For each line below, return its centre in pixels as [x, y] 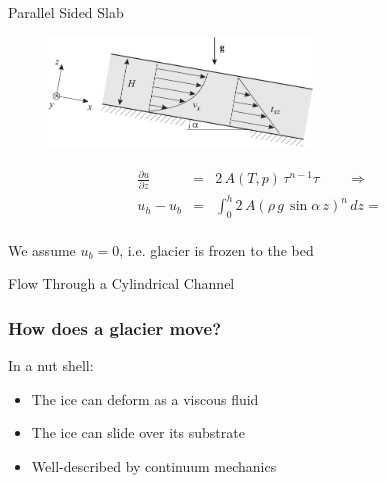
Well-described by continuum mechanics [154, 465]
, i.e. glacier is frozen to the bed [216, 249]
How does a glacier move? [115, 327]
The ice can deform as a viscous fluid [145, 398]
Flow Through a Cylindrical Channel [121, 283]
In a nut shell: [51, 365]
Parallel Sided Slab [66, 12]
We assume [42, 249]
